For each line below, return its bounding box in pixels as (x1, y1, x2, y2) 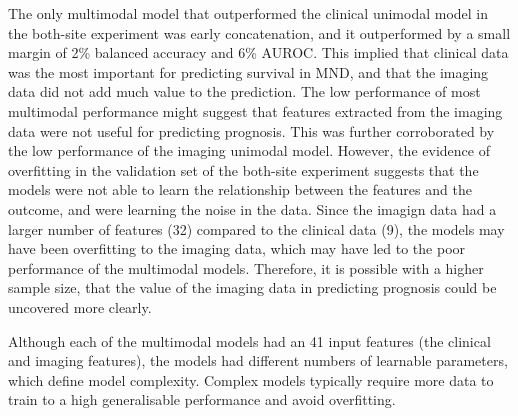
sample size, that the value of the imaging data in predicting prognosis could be (8, 277, 497, 298)
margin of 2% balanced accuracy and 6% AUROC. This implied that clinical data (8, 42, 509, 63)
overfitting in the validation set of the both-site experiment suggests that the (8, 159, 479, 180)
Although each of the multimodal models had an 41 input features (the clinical (8, 330, 491, 351)
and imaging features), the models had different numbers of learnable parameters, (8, 350, 508, 371)
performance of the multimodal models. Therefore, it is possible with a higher (8, 257, 484, 278)
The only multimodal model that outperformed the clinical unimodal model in (8, 3, 489, 23)
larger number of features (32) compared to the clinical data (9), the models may (8, 218, 505, 239)
